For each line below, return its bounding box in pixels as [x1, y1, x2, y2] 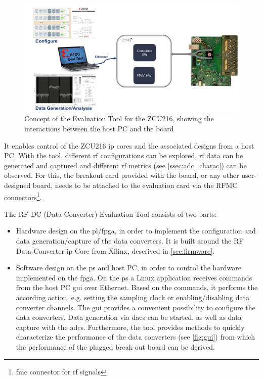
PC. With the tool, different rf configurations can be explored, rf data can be [4, 150, 243, 161]
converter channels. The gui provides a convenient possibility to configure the [16, 302, 255, 312]
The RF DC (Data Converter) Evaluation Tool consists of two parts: [4, 208, 217, 219]
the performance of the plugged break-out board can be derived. [16, 341, 215, 352]
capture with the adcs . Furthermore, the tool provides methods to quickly [16, 321, 245, 332]
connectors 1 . [4, 190, 42, 202]
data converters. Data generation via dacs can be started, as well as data [16, 312, 242, 322]
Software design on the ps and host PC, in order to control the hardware [16, 262, 241, 273]
